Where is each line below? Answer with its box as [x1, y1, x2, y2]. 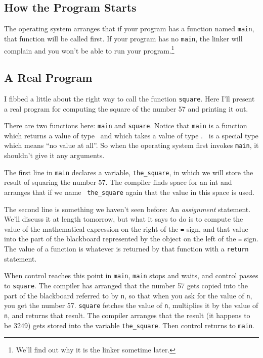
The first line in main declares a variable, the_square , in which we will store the [4, 167, 253, 177]
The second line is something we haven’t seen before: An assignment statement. [4, 203, 251, 214]
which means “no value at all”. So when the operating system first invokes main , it [4, 140, 259, 150]
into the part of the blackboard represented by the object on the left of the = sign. [4, 233, 258, 244]
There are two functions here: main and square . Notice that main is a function [4, 120, 247, 131]
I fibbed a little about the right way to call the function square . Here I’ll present [4, 93, 255, 104]
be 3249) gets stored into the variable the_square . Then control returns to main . [4, 320, 254, 330]
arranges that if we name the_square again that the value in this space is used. [4, 186, 254, 197]
